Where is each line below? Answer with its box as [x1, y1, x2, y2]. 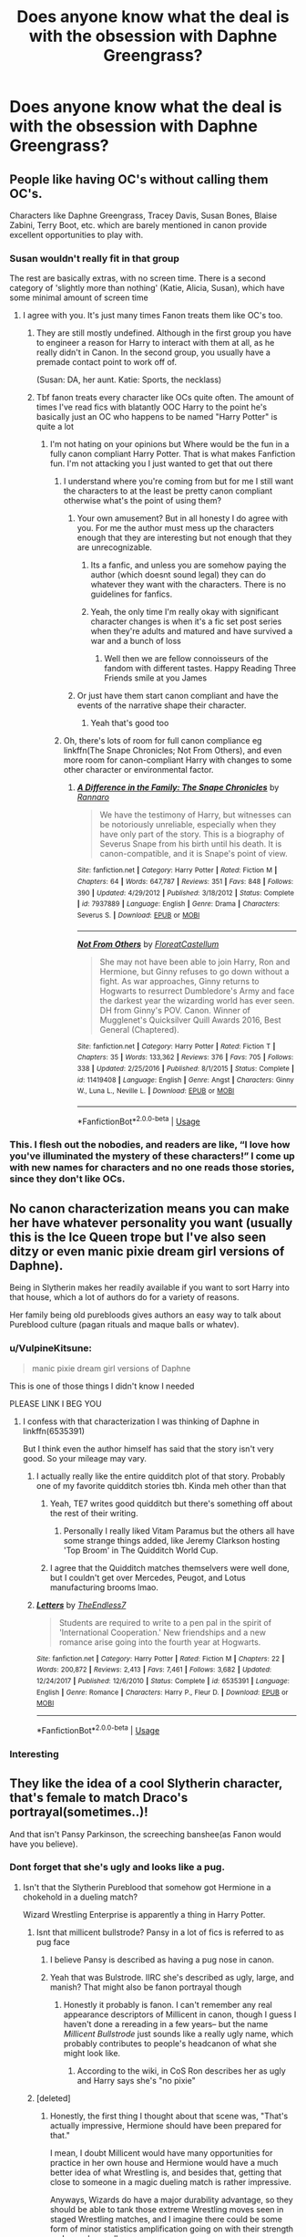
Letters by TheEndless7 [36, 1599, 127, 1610]
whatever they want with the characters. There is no [90, 579, 287, 590]
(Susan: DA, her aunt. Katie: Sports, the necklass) [36, 374, 222, 385]
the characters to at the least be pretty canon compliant [63, 485, 273, 496]
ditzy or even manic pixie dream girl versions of [9, 1243, 285, 1259]
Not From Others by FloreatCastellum [76, 938, 219, 950]
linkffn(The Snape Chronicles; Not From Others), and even [63, 745, 282, 756]
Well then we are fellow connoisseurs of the [104, 653, 269, 664]
